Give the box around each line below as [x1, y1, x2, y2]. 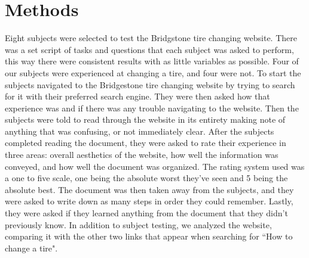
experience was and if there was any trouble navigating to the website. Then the [5, 101, 299, 114]
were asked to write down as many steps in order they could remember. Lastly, [5, 195, 293, 207]
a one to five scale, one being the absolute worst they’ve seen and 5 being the [5, 172, 288, 184]
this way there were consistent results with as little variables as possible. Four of [5, 55, 299, 67]
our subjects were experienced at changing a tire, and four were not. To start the [5, 66, 301, 79]
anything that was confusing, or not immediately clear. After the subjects [5, 125, 274, 137]
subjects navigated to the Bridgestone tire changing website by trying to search [5, 78, 295, 91]
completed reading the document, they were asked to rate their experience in [5, 136, 286, 149]
